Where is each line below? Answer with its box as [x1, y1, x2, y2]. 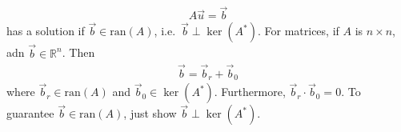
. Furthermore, [214, 83, 286, 100]
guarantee [6, 105, 54, 122]
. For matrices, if [257, 22, 339, 39]
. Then [62, 44, 95, 61]
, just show [123, 105, 177, 122]
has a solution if [6, 22, 85, 39]
